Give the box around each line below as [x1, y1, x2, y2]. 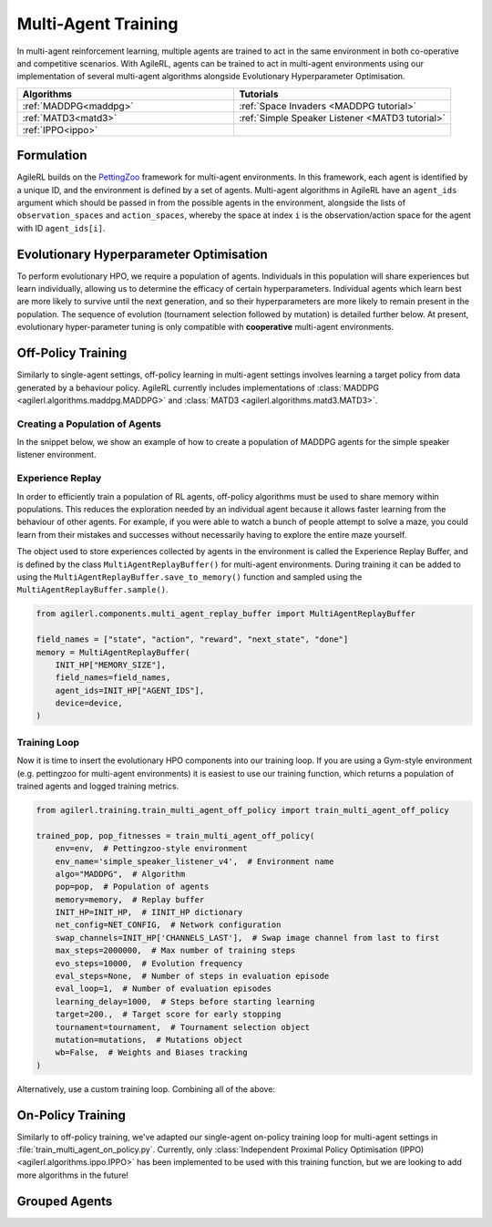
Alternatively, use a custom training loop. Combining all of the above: [16, 1083, 276, 1094]
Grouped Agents [16, 1193, 113, 1209]
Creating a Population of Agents [16, 418, 161, 430]
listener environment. [16, 449, 97, 460]
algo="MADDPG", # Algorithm [55, 869, 186, 879]
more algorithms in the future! [16, 1170, 129, 1181]
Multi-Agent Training [16, 14, 179, 34]
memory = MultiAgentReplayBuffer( [36, 647, 190, 657]
